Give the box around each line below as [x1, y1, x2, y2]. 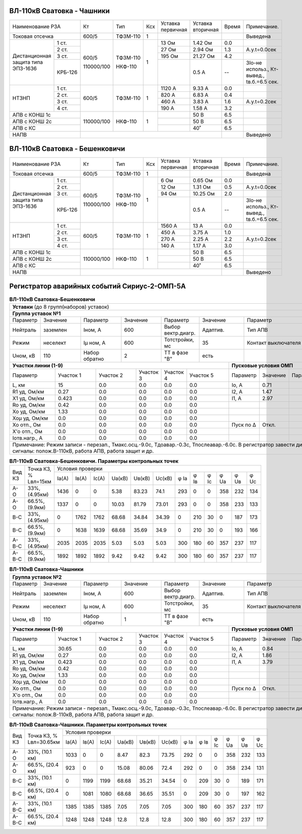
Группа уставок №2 [12, 573, 62, 580]
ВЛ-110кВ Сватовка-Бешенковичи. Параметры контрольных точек [9, 458, 179, 465]
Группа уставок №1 [12, 310, 61, 317]
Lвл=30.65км [27, 738, 60, 745]
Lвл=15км [28, 478, 51, 485]
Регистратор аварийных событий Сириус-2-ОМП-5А [9, 282, 186, 291]
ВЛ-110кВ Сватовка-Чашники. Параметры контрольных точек [9, 721, 167, 728]
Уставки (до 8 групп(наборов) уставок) [12, 303, 109, 310]
